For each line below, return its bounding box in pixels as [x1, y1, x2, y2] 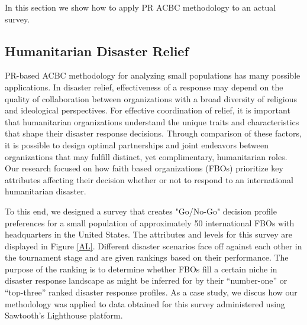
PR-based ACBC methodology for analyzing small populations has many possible [5, 69, 300, 82]
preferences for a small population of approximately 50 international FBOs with [5, 216, 295, 229]
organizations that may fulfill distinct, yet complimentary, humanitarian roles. [5, 150, 287, 162]
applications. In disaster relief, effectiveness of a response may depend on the [5, 80, 283, 93]
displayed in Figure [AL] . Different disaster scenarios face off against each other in [5, 239, 302, 252]
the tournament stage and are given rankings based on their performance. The [5, 251, 289, 264]
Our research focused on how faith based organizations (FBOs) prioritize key [5, 162, 283, 174]
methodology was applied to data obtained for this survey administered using [5, 297, 285, 310]
